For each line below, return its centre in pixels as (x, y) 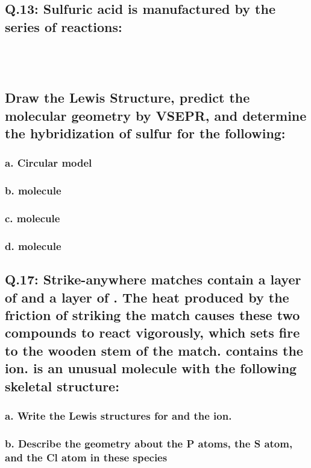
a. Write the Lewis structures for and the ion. (118, 415)
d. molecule (33, 245)
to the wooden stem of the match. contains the (154, 350)
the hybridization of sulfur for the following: (145, 133)
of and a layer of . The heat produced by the (147, 297)
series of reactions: (64, 26)
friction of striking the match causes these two (152, 315)
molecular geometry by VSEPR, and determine (156, 115)
